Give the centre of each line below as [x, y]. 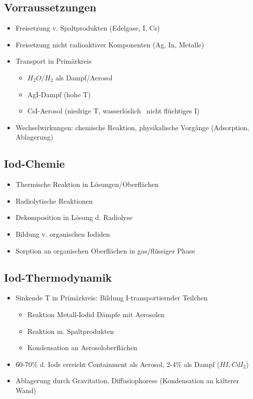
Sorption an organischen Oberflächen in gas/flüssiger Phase [105, 250]
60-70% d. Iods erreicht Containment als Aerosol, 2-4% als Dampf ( [118, 364]
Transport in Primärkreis [54, 61]
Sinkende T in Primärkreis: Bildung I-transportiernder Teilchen [112, 298]
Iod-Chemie [35, 163]
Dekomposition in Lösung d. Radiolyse [74, 217]
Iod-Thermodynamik [58, 277]
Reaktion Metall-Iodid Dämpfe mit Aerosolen [96, 314]
